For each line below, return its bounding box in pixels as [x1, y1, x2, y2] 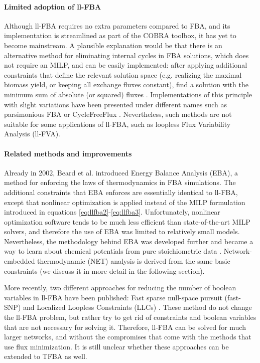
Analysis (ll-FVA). [4, 128, 60, 139]
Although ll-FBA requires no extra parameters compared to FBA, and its [4, 20, 230, 31]
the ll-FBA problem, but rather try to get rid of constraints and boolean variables [4, 312, 256, 322]
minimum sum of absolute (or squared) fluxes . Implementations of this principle [4, 89, 252, 99]
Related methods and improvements [4, 148, 132, 158]
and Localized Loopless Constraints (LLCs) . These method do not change [23, 302, 252, 312]
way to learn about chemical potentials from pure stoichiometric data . [4, 246, 222, 256]
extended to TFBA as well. [4, 351, 87, 361]
